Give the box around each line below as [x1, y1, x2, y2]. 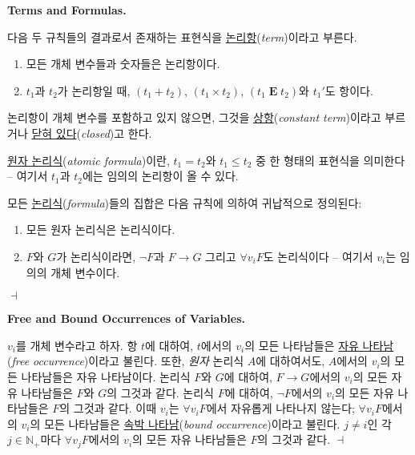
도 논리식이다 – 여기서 [263, 248, 373, 264]
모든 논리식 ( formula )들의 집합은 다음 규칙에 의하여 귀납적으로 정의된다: [7, 194, 362, 211]
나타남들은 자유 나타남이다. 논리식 [21, 368, 191, 385]
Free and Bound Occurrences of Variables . [7, 310, 246, 327]
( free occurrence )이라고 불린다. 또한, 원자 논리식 [7, 352, 244, 369]
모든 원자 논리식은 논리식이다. [26, 221, 175, 238]
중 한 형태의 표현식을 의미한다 [256, 151, 405, 168]
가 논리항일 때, [57, 82, 131, 99]
